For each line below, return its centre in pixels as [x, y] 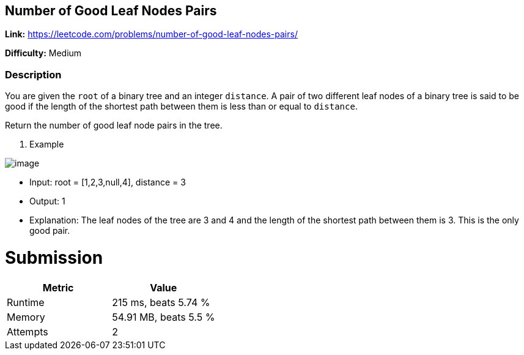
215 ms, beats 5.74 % [161, 302]
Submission [54, 257]
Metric [58, 287]
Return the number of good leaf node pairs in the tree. [114, 125]
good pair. [50, 231]
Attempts [28, 331]
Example [47, 144]
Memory [26, 317]
